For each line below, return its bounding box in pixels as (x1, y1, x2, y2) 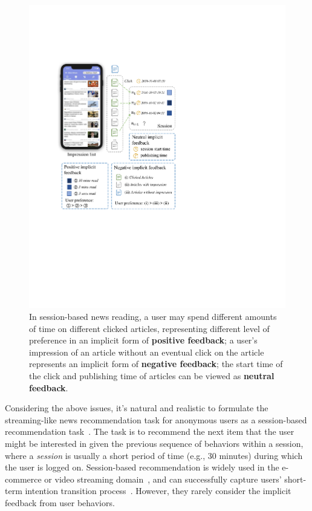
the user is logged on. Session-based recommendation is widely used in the (5, 461, 279, 474)
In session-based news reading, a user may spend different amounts (29, 310, 277, 323)
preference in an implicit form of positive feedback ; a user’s (29, 334, 258, 347)
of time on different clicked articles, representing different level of (29, 322, 270, 334)
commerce (5, 472, 42, 485)
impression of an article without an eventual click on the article (29, 345, 264, 358)
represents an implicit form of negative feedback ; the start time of (29, 357, 283, 370)
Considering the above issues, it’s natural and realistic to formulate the (5, 402, 268, 414)
